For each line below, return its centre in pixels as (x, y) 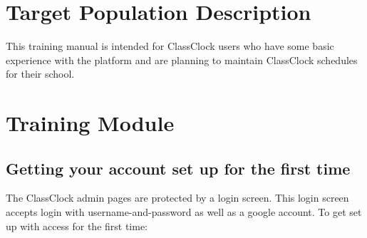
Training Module (90, 123)
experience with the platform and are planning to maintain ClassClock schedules (182, 59)
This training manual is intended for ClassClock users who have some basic (170, 46)
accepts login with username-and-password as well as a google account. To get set (184, 212)
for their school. (40, 74)
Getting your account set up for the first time (178, 168)
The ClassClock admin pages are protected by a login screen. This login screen (177, 198)
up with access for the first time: (77, 226)
